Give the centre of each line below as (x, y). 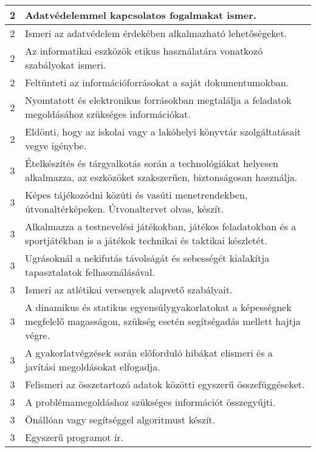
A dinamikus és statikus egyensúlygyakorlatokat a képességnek (158, 307)
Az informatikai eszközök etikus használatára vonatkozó (144, 51)
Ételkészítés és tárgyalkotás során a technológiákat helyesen (152, 163)
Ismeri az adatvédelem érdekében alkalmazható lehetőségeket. (156, 33)
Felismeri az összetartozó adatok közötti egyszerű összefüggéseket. (165, 384)
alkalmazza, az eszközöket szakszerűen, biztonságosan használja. (161, 177)
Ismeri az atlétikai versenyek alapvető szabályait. (129, 289)
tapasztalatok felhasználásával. (90, 272)
